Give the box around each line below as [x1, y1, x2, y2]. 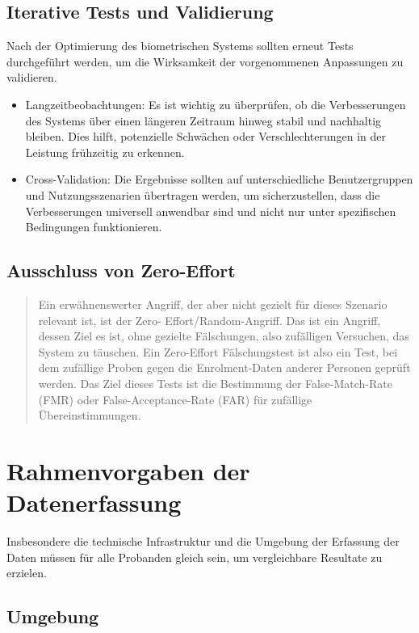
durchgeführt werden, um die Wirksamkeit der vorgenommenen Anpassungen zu [6, 53, 404, 70]
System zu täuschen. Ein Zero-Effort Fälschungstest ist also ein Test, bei [38, 343, 398, 360]
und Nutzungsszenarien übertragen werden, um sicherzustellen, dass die [25, 186, 380, 203]
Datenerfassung [6, 486, 182, 519]
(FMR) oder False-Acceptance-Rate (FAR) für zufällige [38, 390, 312, 407]
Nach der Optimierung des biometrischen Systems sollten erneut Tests [6, 37, 354, 54]
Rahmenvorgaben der [6, 454, 250, 487]
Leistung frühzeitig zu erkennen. [25, 143, 185, 160]
